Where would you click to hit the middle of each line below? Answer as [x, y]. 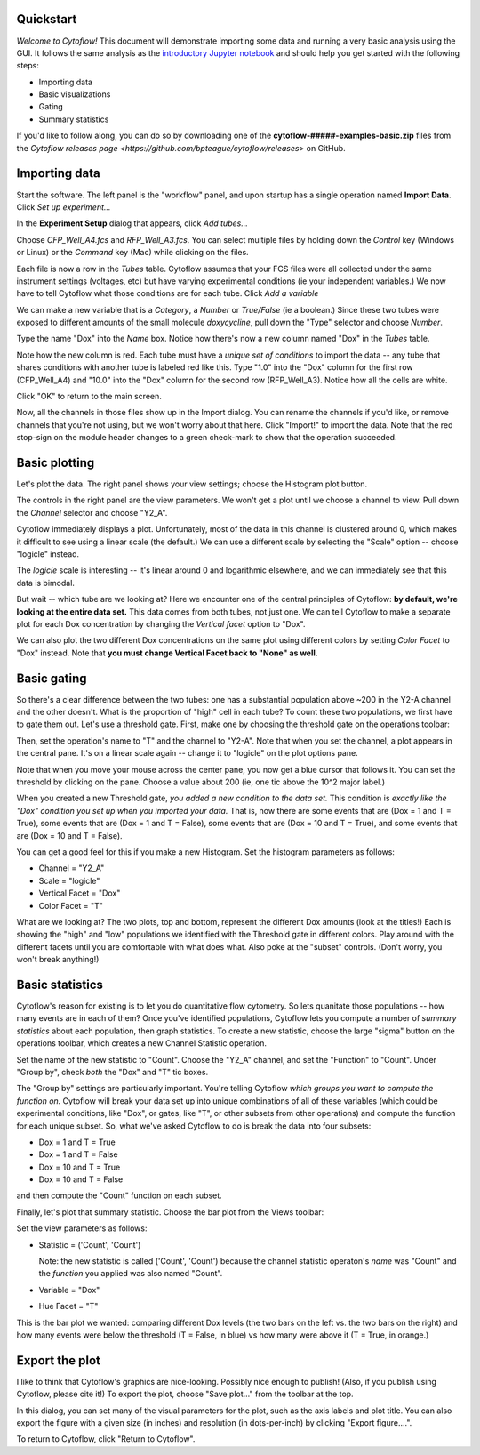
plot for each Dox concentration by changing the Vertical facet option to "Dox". [161, 624]
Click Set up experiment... [64, 207]
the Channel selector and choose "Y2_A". [92, 512]
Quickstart [47, 19]
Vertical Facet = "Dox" [80, 893]
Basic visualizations [75, 94]
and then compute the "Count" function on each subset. [119, 1195]
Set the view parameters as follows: [82, 1228]
